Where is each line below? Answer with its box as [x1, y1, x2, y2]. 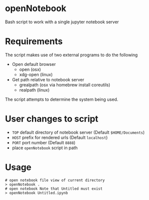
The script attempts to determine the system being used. [5, 96, 119, 102]
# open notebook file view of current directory [5, 178, 105, 183]
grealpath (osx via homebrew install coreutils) [19, 82, 110, 88]
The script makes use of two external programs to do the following [5, 52, 138, 58]
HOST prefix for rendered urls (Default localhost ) [12, 134, 108, 140]
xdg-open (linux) [19, 71, 53, 77]
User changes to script [5, 113, 99, 124]
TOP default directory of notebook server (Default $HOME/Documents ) [12, 129, 145, 135]
